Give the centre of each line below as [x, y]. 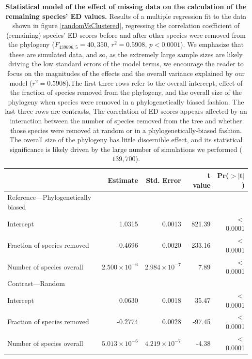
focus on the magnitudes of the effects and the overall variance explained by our [126, 73]
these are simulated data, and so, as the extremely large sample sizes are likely [126, 54]
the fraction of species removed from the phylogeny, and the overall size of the [126, 92]
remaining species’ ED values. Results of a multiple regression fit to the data [126, 16]
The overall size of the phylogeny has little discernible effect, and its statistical [126, 140]
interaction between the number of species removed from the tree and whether [126, 120]
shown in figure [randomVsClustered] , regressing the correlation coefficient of [126, 25]
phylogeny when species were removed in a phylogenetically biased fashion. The [126, 101]
